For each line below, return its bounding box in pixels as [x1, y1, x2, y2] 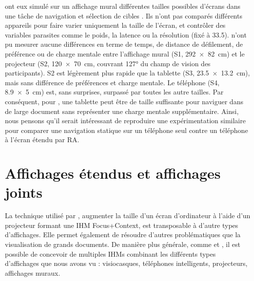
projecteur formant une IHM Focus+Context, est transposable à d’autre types [5, 220, 238, 230]
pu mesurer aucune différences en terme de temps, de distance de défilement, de [5, 39, 243, 49]
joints [5, 182, 43, 202]
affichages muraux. [5, 267, 60, 278]
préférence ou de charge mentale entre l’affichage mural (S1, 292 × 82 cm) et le [5, 48, 245, 58]
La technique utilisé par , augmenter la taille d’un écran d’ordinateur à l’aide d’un [5, 210, 251, 221]
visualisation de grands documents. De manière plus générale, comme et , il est [5, 239, 240, 249]
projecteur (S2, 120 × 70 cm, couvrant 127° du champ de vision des [5, 58, 211, 68]
